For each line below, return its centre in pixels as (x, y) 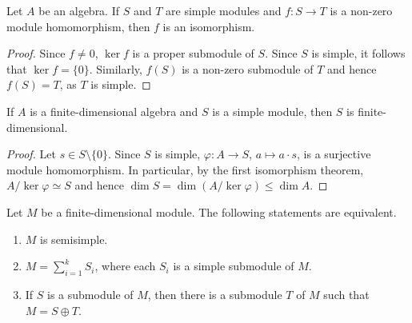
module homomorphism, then (78, 26)
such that (346, 294)
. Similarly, (116, 68)
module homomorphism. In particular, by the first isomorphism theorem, (185, 169)
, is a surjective (334, 154)
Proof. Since (36, 53)
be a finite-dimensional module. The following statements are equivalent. (219, 211)
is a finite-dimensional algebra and (114, 111)
